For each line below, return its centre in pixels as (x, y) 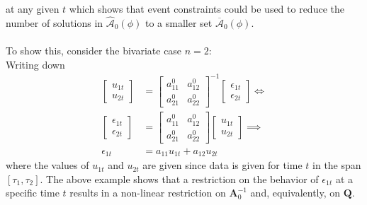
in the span (337, 165)
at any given (33, 8)
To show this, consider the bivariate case (94, 50)
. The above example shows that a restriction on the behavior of (179, 178)
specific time (33, 193)
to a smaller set (179, 22)
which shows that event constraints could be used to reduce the (207, 8)
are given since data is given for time (222, 165)
